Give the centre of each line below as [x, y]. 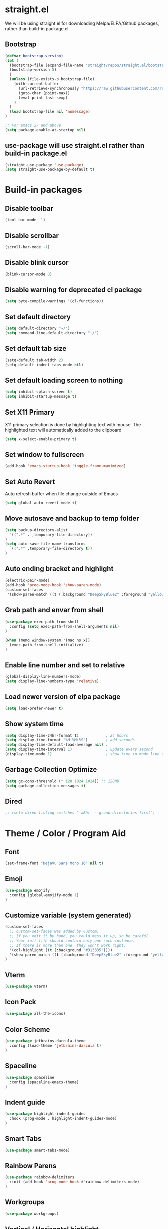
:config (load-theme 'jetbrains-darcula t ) [55, 1046]
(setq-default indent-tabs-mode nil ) [44, 365]
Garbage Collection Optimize [51, 770]
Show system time [34, 724]
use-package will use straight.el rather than [75, 146]
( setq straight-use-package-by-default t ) [50, 170]
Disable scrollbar [32, 235]
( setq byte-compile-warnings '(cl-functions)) [54, 301]
